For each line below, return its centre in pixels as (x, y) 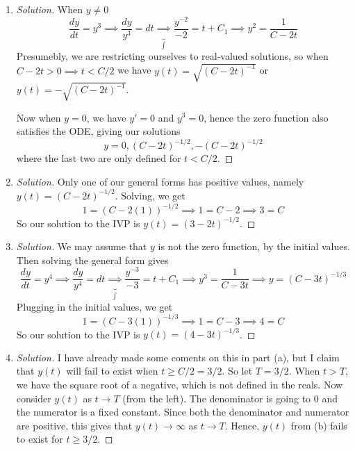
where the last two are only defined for (99, 158)
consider (34, 398)
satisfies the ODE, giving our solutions (98, 131)
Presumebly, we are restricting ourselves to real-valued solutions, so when (172, 55)
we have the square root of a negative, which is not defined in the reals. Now (180, 384)
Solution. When (50, 9)
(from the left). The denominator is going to (217, 398)
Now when (39, 117)
